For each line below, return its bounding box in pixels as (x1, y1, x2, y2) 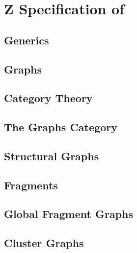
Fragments (4, 177, 58, 192)
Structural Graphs (4, 148, 99, 163)
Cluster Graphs (4, 235, 84, 251)
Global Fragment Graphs (4, 206, 134, 221)
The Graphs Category (4, 119, 117, 135)
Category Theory (4, 90, 93, 106)
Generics (4, 32, 49, 47)
